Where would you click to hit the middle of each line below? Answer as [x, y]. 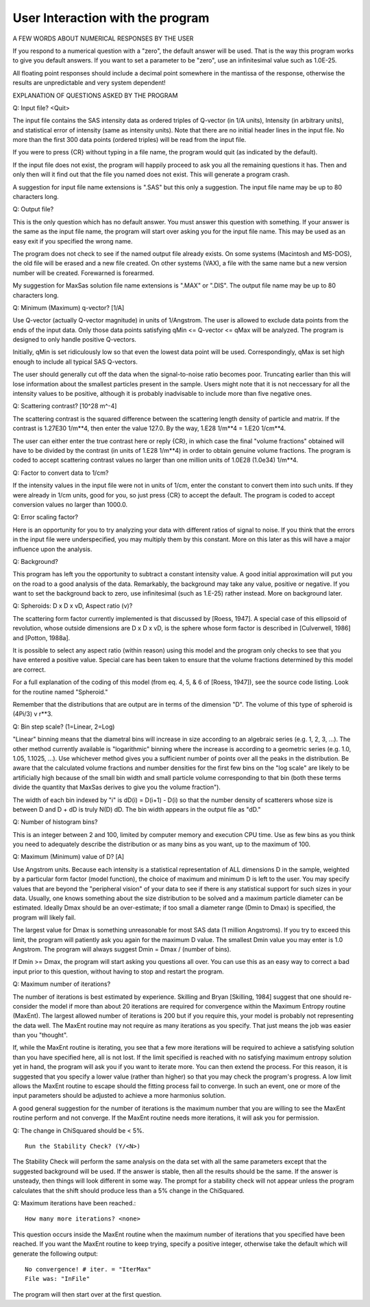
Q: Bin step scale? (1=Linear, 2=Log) [64, 727]
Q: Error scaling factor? [46, 517]
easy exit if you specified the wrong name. [73, 241]
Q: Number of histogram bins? [55, 822]
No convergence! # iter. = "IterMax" [88, 1269]
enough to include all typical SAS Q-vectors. [75, 362]
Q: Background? [35, 561]
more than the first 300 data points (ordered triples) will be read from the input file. [129, 140]
